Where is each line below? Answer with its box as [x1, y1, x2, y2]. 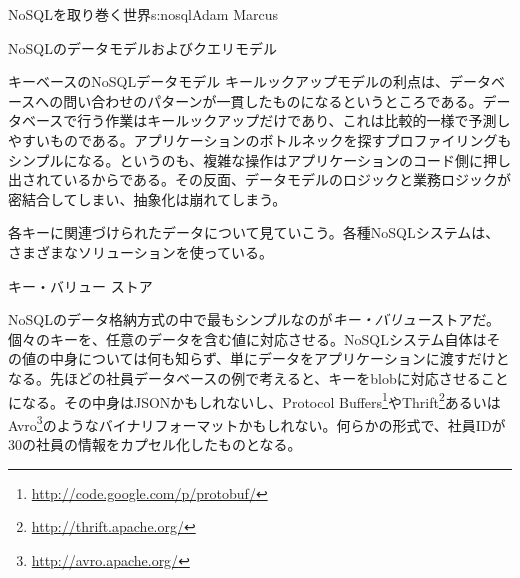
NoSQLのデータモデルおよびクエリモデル [8, 37, 277, 58]
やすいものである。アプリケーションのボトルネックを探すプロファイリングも [8, 129, 512, 150]
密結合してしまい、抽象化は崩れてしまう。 [8, 188, 287, 209]
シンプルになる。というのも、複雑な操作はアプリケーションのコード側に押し [8, 149, 511, 170]
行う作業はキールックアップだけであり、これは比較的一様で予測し [77, 110, 511, 131]
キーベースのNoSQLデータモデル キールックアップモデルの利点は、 [8, 71, 449, 92]
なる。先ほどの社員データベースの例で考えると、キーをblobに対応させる [8, 367, 481, 388]
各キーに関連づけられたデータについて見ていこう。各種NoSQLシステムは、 [8, 222, 500, 243]
